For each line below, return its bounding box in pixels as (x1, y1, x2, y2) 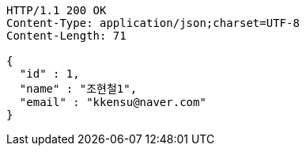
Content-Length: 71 (6, 29, 127, 42)
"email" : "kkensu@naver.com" (19, 96, 206, 108)
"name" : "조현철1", (19, 82, 138, 95)
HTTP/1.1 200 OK (6, 4, 107, 17)
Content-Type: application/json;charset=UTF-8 (6, 17, 300, 29)
